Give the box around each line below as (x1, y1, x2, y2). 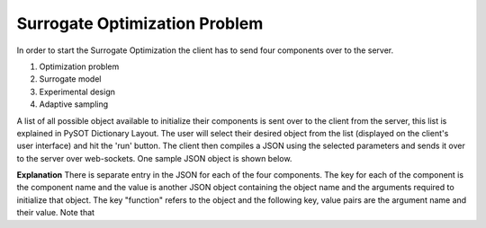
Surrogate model (39, 74, 102, 84)
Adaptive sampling (39, 99, 109, 110)
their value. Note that (16, 207, 94, 218)
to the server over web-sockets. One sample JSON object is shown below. (16, 153, 292, 163)
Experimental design (39, 86, 116, 97)
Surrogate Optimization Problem (16, 13, 264, 33)
